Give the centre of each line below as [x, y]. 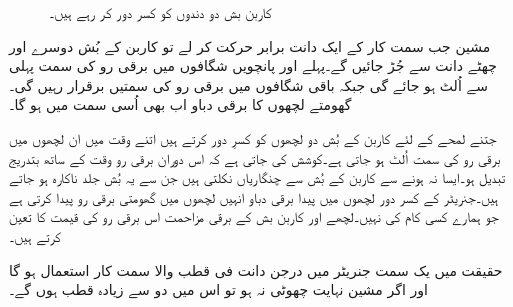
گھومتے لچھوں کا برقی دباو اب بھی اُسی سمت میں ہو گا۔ [180, 104]
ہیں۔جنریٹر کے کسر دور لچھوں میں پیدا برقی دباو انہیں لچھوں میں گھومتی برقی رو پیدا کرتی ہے [254, 196]
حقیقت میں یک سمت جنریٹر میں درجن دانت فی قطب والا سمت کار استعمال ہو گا [256, 269]
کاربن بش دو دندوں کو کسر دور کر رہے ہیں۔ [160, 12]
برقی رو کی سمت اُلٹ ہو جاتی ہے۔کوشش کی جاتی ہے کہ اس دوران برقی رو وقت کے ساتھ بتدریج [255, 157]
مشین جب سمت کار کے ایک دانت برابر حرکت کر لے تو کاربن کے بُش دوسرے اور [250, 45]
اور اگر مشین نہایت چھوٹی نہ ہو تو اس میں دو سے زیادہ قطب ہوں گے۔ [218, 289]
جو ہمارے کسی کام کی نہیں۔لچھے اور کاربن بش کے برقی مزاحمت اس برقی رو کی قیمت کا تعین [254, 216]
